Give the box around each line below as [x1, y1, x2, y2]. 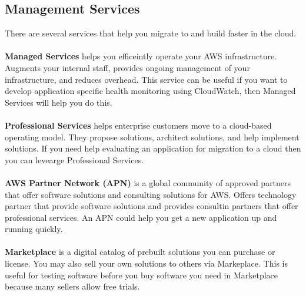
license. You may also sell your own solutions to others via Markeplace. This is [5, 257, 288, 270]
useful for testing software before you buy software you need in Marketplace [5, 268, 278, 281]
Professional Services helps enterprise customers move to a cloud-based [5, 119, 272, 131]
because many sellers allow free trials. [5, 280, 140, 292]
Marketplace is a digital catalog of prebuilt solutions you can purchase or [5, 245, 275, 258]
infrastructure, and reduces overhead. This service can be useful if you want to [5, 73, 288, 85]
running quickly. [5, 223, 63, 235]
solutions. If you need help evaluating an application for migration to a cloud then [5, 142, 301, 154]
